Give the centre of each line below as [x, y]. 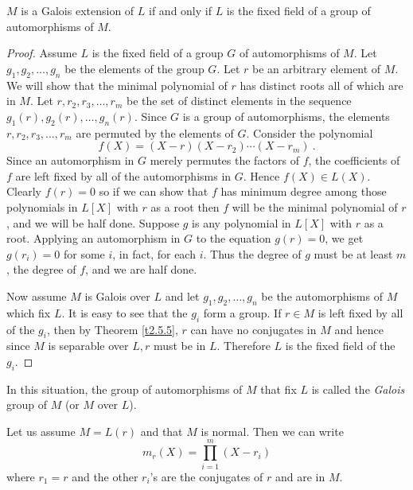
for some [84, 253]
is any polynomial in [242, 222]
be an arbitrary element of [317, 68]
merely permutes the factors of [225, 160]
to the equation [234, 238]
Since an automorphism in [70, 160]
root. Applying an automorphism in [94, 238]
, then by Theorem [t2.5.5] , [112, 329]
